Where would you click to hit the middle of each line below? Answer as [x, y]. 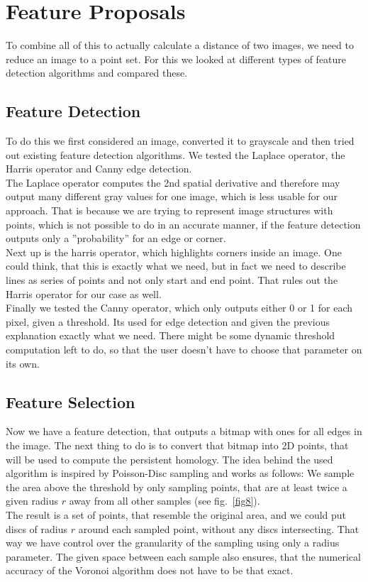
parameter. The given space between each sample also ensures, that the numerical [183, 556]
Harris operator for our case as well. [84, 293]
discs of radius [37, 528]
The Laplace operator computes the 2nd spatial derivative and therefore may [173, 182]
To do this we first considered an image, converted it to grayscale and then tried [180, 141]
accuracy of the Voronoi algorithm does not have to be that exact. [150, 570]
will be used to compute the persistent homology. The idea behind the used [169, 459]
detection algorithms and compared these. [97, 73]
